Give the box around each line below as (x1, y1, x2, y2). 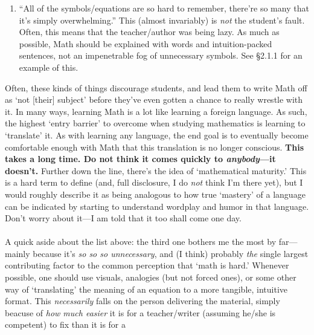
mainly (5, 247, 30, 259)
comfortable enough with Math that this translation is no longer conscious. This (5, 140, 304, 153)
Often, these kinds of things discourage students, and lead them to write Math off (5, 81, 307, 94)
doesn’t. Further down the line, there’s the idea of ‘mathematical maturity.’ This (5, 164, 307, 177)
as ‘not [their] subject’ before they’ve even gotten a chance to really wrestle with (5, 93, 303, 106)
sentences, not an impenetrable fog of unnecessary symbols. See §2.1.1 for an (19, 49, 303, 62)
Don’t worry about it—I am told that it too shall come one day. (5, 212, 242, 224)
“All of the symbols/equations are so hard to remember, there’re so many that (19, 2, 309, 14)
